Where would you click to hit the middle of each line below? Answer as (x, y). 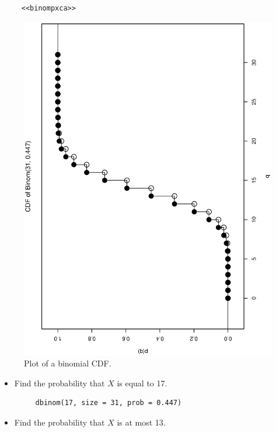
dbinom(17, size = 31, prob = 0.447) (109, 403)
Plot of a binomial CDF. (68, 363)
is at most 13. (141, 422)
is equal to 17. (142, 383)
